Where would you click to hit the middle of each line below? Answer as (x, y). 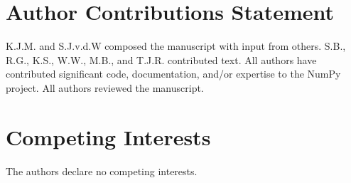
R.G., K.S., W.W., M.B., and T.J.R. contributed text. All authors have (161, 59)
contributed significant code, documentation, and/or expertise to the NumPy (173, 74)
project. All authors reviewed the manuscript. (105, 87)
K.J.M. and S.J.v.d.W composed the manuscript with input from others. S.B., (176, 46)
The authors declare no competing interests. (102, 171)
